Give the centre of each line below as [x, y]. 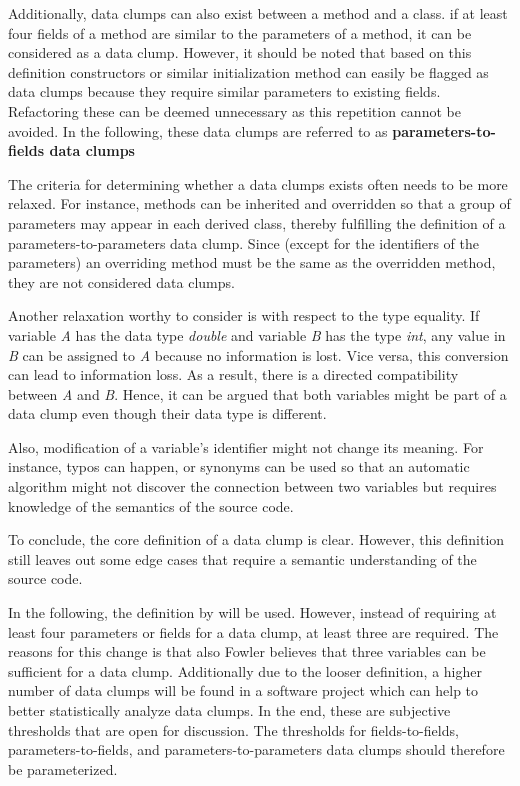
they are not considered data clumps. [121, 281]
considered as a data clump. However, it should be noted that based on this [240, 52]
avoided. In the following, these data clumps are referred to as [198, 130]
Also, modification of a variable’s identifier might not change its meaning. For [246, 446]
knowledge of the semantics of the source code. [151, 505]
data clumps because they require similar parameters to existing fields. [224, 91]
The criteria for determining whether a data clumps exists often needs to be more [258, 183]
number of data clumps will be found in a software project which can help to [243, 690]
